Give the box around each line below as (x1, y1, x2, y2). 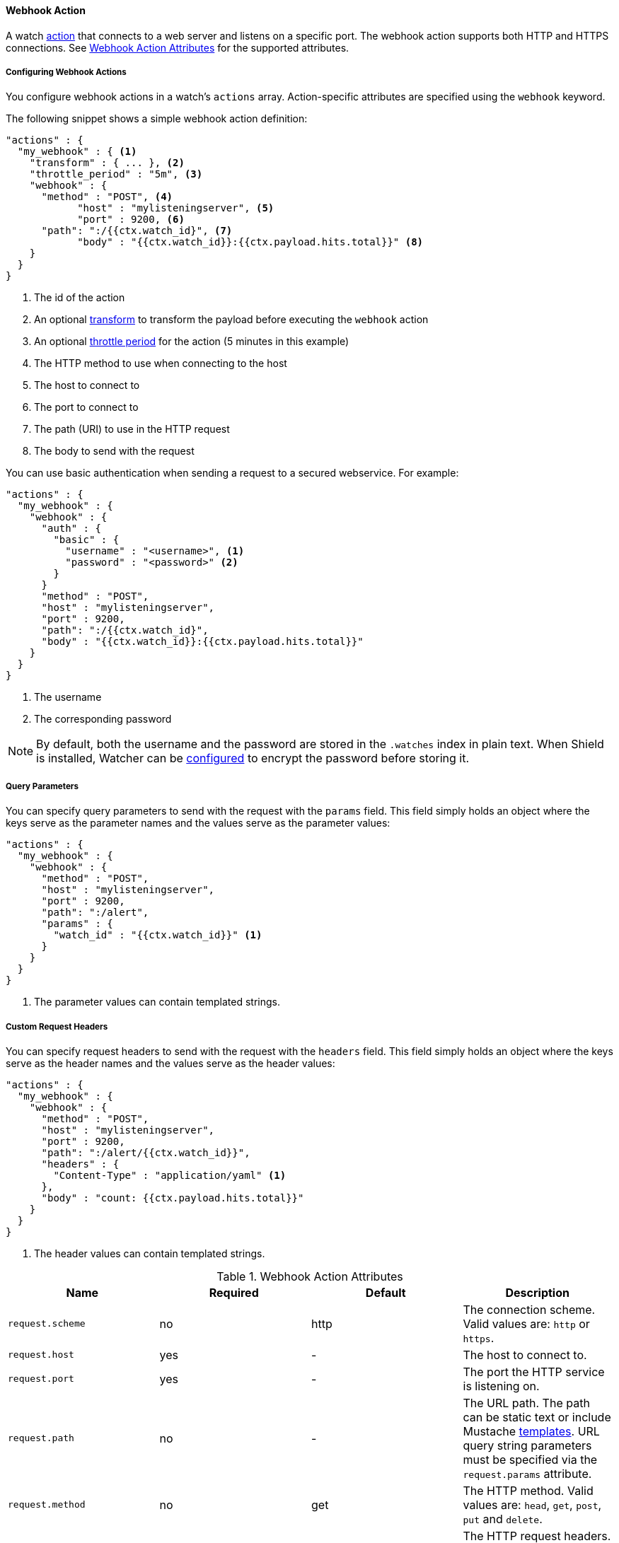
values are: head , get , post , (463, 1497, 602, 1512)
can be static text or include (463, 1409, 611, 1424)
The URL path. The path (463, 1395, 590, 1410)
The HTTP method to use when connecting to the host (34, 357, 287, 370)
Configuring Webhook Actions (6, 67, 127, 77)
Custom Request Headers (6, 1021, 108, 1032)
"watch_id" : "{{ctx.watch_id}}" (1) (53, 929, 262, 941)
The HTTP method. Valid (463, 1483, 594, 1498)
